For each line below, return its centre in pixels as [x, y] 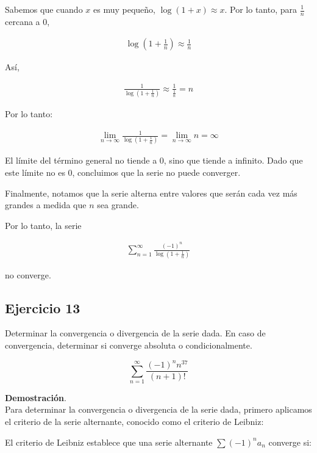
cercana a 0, [27, 21]
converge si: [290, 442]
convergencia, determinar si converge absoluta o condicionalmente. [129, 345]
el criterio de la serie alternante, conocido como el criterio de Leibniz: [134, 422]
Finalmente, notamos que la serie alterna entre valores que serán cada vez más [151, 193]
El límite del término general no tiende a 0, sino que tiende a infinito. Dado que [154, 160]
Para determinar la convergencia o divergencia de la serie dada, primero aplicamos [158, 409]
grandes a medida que [46, 205]
